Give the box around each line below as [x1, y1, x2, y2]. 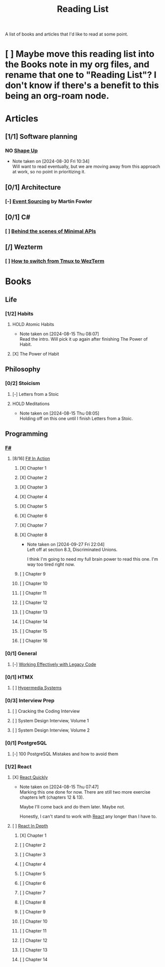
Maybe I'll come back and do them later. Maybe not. [19, 804, 126, 809]
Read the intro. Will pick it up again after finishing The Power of [19, 336, 148, 342]
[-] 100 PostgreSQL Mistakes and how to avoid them [12, 751, 118, 757]
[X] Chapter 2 [19, 475, 48, 481]
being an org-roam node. [5, 90, 109, 101]
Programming [5, 430, 48, 438]
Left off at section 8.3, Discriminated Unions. [27, 547, 118, 552]
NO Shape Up [5, 147, 38, 154]
